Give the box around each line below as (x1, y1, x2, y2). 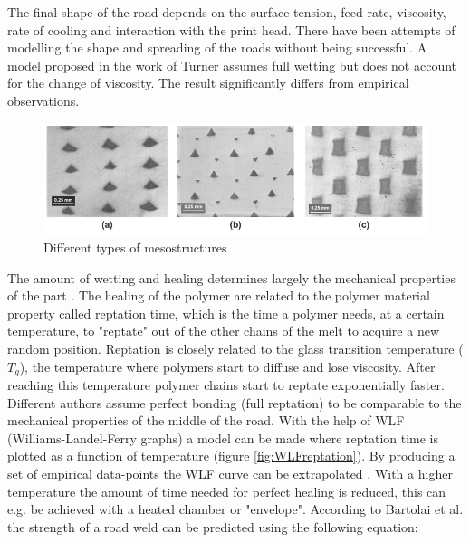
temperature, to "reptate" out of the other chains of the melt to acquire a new (7, 321, 439, 340)
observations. (7, 90, 80, 109)
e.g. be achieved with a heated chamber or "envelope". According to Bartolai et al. (7, 499, 464, 518)
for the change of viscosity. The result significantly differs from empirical (7, 73, 409, 92)
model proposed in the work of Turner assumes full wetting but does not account (7, 55, 457, 74)
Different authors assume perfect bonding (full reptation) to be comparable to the (7, 393, 462, 412)
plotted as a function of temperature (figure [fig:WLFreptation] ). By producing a (7, 446, 456, 465)
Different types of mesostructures (43, 238, 227, 257)
